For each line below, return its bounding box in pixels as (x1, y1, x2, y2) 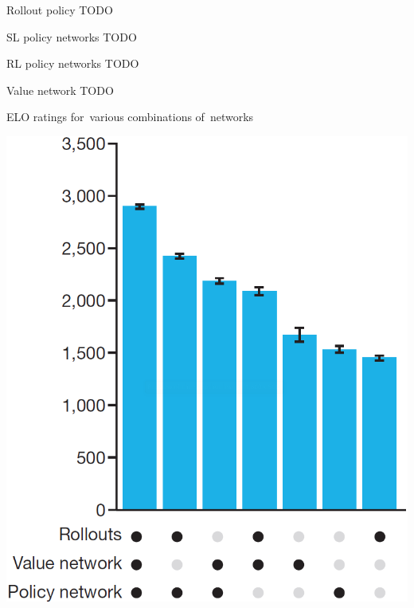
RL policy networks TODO (6, 55, 139, 72)
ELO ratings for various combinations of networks (6, 108, 254, 125)
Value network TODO (6, 81, 114, 98)
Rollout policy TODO (6, 2, 113, 18)
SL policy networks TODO (6, 28, 137, 45)
